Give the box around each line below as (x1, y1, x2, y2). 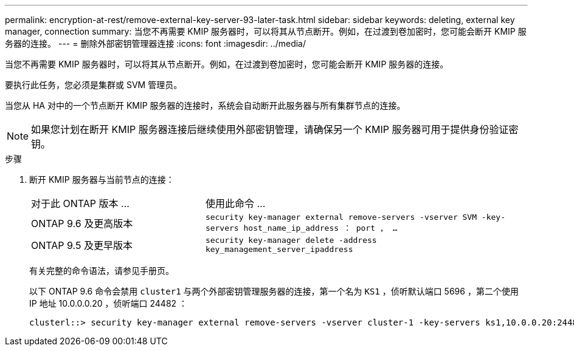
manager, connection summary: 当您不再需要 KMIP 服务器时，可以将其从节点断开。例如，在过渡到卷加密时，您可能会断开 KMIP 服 (5, 26, 527, 36)
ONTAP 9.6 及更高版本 (31, 217, 133, 230)
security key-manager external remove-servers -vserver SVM (205, 213, 477, 222)
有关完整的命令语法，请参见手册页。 (29, 265, 174, 276)
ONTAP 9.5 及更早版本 (31, 239, 133, 251)
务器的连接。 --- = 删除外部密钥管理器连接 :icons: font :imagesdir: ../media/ (5, 38, 306, 49)
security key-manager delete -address (205, 236, 377, 245)
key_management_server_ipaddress (205, 245, 353, 254)
